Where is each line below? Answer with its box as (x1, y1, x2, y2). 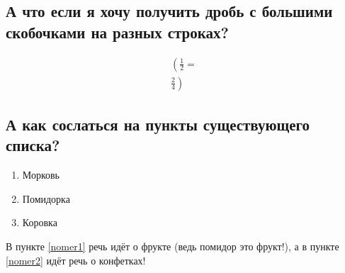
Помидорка (22, 191, 70, 206)
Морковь (22, 167, 60, 182)
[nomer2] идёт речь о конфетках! (6, 252, 146, 267)
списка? (6, 134, 60, 156)
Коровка (22, 215, 57, 230)
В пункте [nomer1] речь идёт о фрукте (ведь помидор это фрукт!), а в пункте (6, 239, 339, 254)
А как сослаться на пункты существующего (6, 113, 310, 135)
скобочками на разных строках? (6, 21, 229, 43)
